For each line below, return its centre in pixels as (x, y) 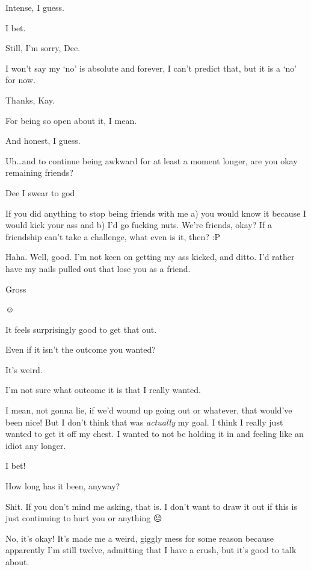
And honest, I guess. (43, 141)
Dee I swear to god (40, 192)
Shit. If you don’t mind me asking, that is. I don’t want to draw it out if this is (151, 506)
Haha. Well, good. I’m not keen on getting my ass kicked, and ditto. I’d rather (150, 257)
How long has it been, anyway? (63, 486)
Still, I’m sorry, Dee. (43, 48)
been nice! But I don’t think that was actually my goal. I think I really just (144, 422)
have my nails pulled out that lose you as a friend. (98, 268)
